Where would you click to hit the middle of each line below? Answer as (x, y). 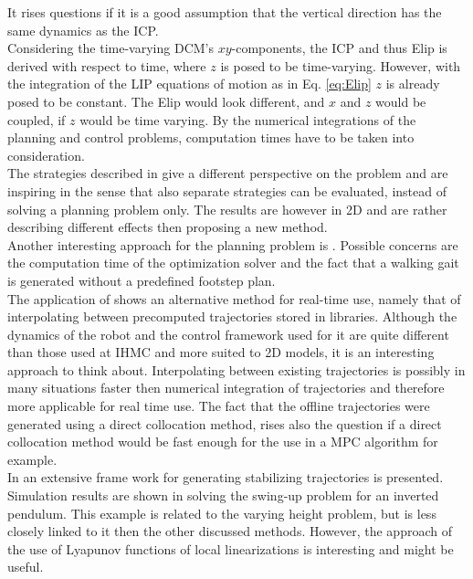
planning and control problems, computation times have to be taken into (211, 137)
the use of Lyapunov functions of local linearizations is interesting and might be (231, 548)
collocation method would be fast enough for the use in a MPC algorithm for (223, 442)
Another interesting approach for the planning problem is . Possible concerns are (233, 244)
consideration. (46, 155)
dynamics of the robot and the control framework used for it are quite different (228, 334)
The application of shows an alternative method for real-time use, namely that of (234, 298)
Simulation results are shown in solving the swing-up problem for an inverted (223, 495)
